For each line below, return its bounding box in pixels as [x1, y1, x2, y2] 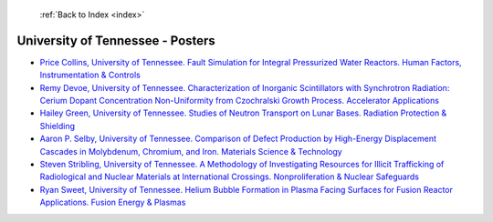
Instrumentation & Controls [39, 69, 141, 81]
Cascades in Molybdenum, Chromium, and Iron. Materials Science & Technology [39, 146, 342, 156]
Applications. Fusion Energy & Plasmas [39, 197, 186, 208]
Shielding [39, 120, 76, 131]
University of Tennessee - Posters [16, 33, 216, 48]
